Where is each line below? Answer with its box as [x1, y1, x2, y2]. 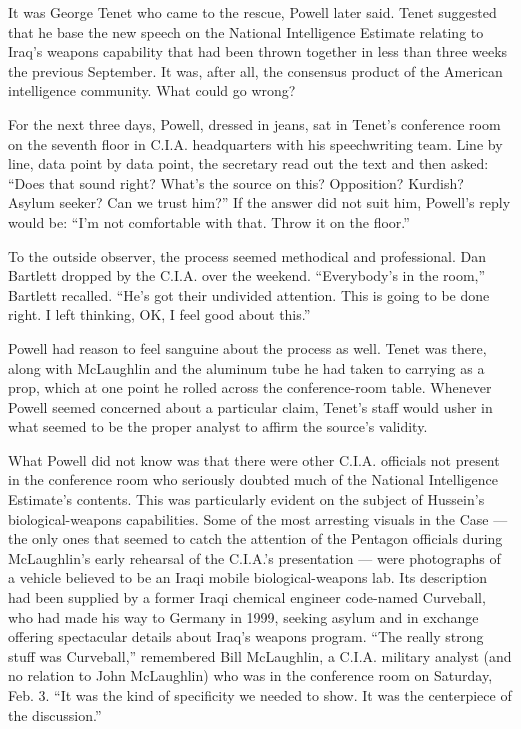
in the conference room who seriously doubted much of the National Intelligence [8, 469, 498, 490]
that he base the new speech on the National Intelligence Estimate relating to [8, 21, 484, 42]
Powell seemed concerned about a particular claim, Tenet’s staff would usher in [8, 396, 493, 417]
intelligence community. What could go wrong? [8, 80, 296, 101]
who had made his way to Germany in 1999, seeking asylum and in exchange [8, 606, 479, 627]
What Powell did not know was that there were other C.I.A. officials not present [8, 449, 500, 470]
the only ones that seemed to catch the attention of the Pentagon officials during [8, 528, 503, 549]
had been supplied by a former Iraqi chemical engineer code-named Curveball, [8, 587, 486, 608]
